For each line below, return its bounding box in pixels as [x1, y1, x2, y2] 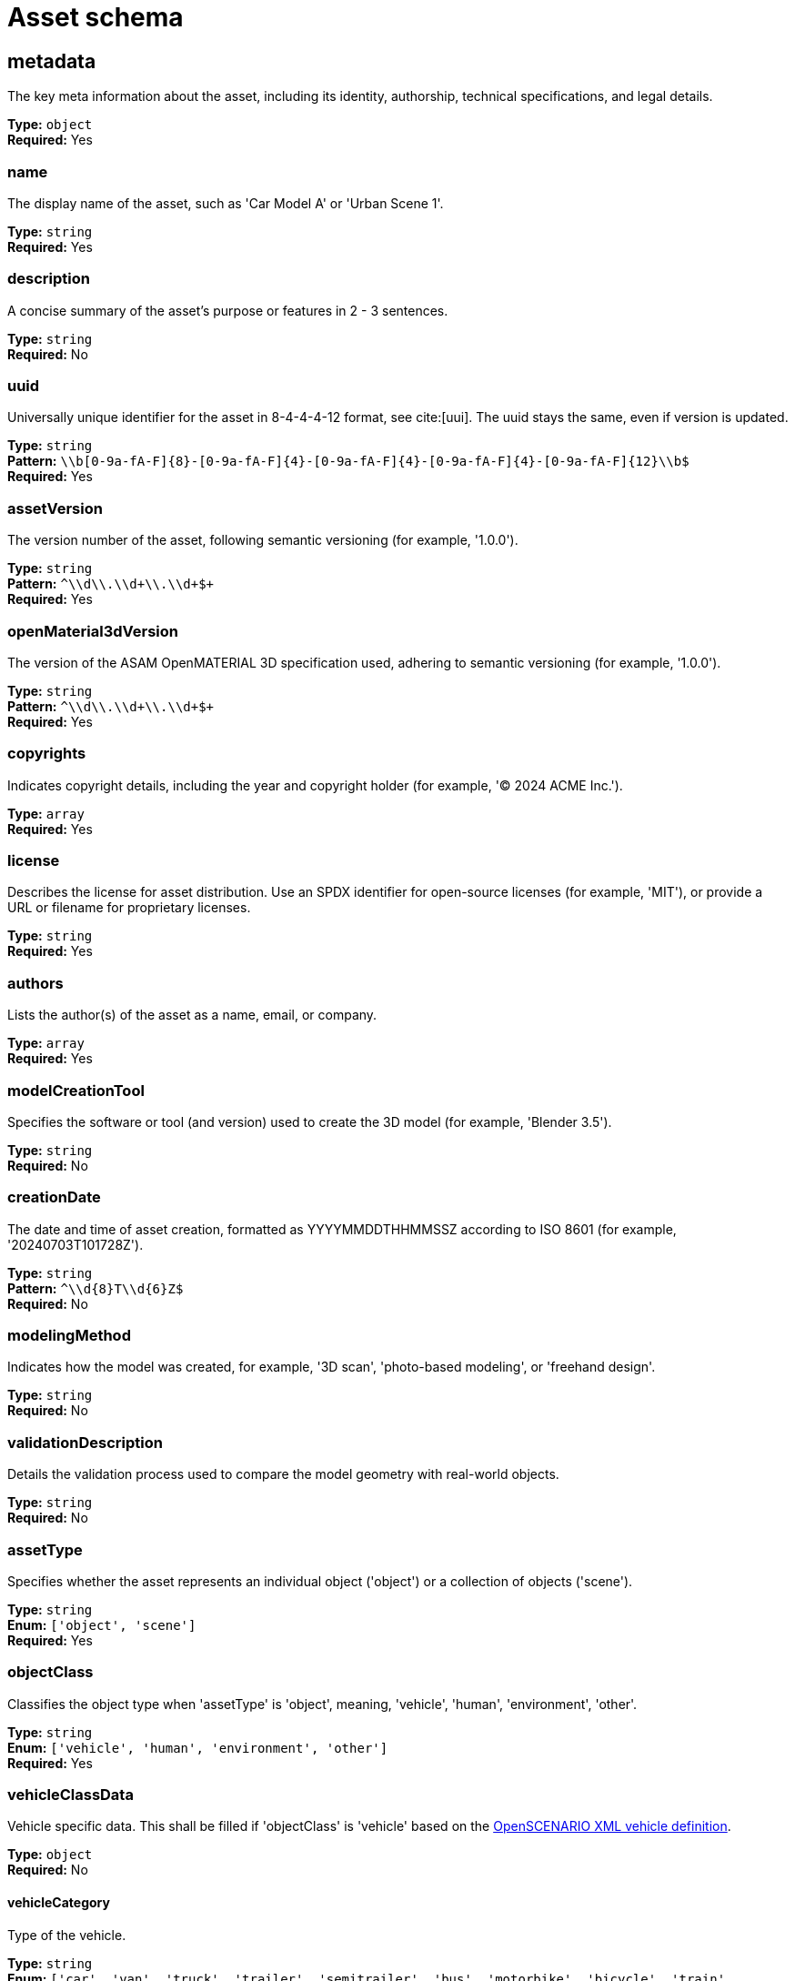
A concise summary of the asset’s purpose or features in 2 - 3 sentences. [7, 302, 448, 318]
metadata [7, 49, 96, 73]
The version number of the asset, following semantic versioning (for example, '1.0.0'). [7, 532, 518, 548]
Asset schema [7, 2, 184, 33]
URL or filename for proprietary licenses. [7, 900, 251, 916]
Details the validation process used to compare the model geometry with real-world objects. [7, 1466, 559, 1483]
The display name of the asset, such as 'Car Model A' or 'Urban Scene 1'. [7, 195, 444, 211]
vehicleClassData [7, 1785, 134, 1805]
